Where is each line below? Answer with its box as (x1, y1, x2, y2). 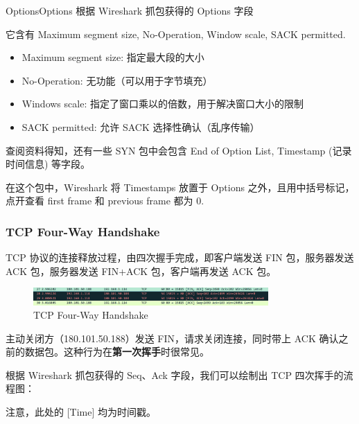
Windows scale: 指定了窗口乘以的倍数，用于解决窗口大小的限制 (21, 96, 304, 111)
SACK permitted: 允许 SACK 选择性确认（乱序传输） (21, 119, 260, 134)
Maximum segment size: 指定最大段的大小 (21, 50, 204, 64)
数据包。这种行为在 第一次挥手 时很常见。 (24, 344, 209, 359)
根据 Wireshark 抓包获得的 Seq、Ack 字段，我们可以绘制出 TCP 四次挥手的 (6, 367, 344, 382)
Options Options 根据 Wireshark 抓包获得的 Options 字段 (6, 3, 254, 17)
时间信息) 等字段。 (6, 157, 91, 171)
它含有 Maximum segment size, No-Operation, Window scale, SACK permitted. (6, 26, 346, 41)
